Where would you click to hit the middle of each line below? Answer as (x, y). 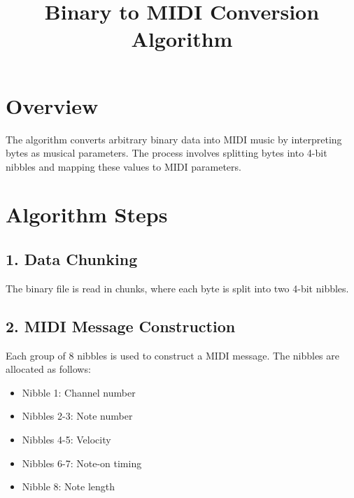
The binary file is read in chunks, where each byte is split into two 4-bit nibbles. (177, 288)
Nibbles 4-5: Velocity (66, 440)
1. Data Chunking (72, 259)
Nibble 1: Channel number (79, 392)
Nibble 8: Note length (69, 486)
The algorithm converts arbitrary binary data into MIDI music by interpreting (174, 139)
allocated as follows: (48, 369)
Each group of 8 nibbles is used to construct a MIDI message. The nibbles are (173, 355)
